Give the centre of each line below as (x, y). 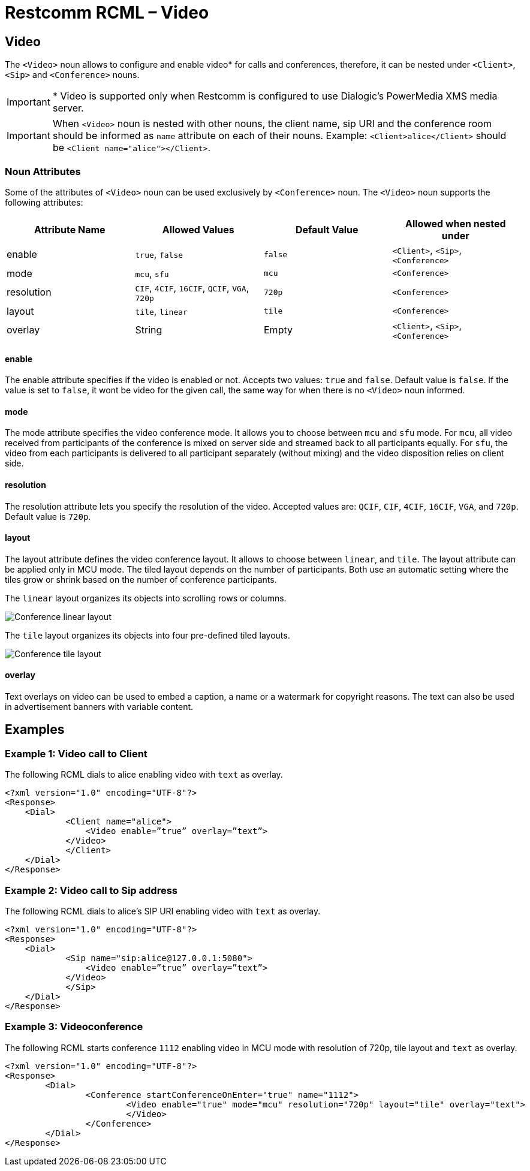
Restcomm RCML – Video (107, 13)
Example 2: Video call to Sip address (91, 890)
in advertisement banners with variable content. (99, 707)
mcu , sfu (152, 273)
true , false (159, 255)
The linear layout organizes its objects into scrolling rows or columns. (146, 598)
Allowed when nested (455, 223)
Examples (35, 730)
